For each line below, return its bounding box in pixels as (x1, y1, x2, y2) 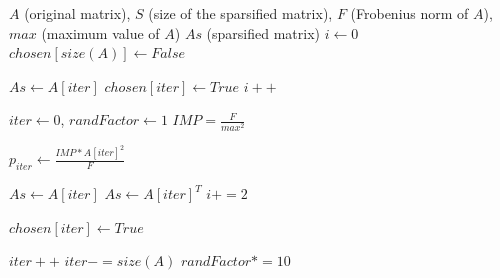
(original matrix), (24, 3, 131, 23)
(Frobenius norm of (350, 3, 469, 23)
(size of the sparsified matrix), (148, 3, 333, 23)
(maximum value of (41, 22, 160, 43)
